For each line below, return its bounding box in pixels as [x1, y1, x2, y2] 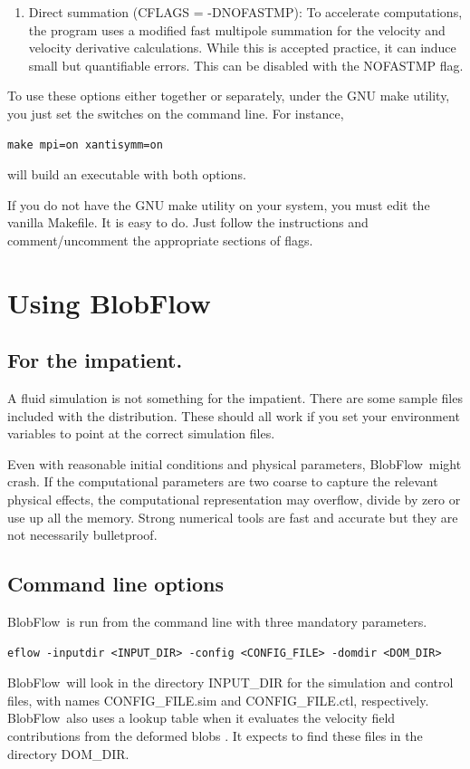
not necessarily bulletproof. [7, 525, 158, 544]
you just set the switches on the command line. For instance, [7, 103, 344, 122]
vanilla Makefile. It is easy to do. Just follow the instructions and [7, 213, 369, 232]
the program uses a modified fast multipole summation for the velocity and [28, 20, 446, 39]
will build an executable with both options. [7, 165, 246, 184]
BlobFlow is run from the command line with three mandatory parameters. [7, 612, 427, 631]
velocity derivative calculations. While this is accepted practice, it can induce [28, 38, 456, 57]
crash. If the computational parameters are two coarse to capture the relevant [7, 472, 438, 491]
